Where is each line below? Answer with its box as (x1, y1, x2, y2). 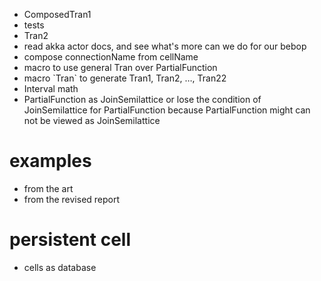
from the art (23, 182, 74, 194)
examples (9, 150, 92, 173)
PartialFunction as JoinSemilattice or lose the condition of (23, 94, 262, 105)
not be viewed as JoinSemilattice (23, 115, 161, 126)
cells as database (23, 261, 97, 273)
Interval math (23, 83, 79, 94)
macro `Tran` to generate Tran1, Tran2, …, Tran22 (23, 72, 227, 84)
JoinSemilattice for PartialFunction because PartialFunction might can (23, 104, 311, 116)
